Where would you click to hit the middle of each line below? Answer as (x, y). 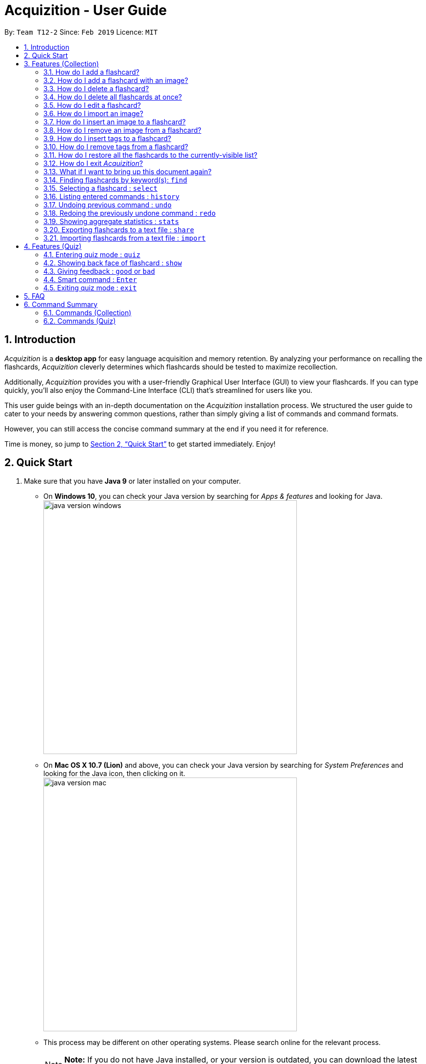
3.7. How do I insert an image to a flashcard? (115, 122)
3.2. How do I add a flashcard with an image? (116, 80)
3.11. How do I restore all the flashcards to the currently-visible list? (150, 155)
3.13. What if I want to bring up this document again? (127, 171)
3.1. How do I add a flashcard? (91, 72)
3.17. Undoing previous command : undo (107, 205)
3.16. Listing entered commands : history (112, 196)
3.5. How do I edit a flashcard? (92, 105)
